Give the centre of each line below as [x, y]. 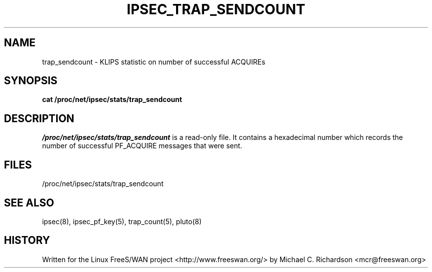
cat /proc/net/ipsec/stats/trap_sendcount [112, 100]
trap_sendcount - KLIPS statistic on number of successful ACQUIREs [154, 62]
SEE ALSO [29, 203]
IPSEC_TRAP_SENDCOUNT [216, 9]
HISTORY [27, 240]
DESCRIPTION [39, 118]
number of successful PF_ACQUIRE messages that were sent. [142, 146]
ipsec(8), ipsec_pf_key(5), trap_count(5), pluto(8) [122, 221]
